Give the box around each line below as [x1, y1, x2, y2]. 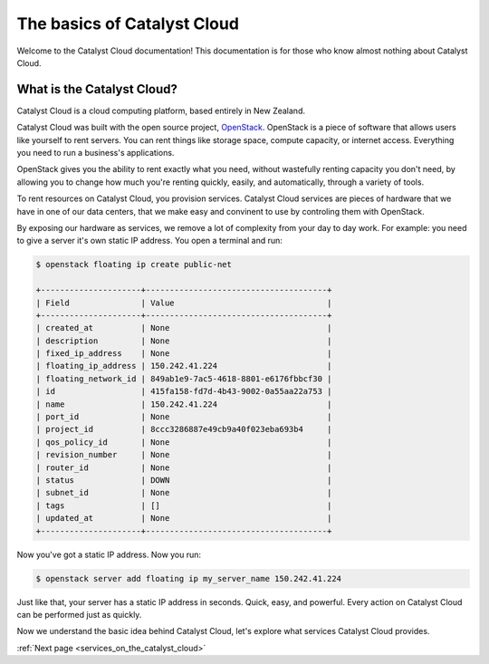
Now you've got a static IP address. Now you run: [16, 549, 202, 560]
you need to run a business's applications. [16, 148, 175, 159]
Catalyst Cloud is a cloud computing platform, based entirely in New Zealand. [16, 105, 305, 116]
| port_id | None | [35, 412, 332, 422]
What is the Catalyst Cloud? [16, 82, 178, 97]
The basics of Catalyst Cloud [16, 14, 240, 34]
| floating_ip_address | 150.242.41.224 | [35, 361, 332, 371]
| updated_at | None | [35, 513, 332, 524]
